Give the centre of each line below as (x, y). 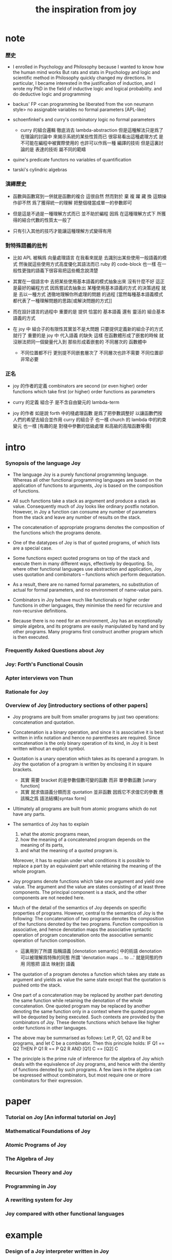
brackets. (23, 769)
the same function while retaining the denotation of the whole (78, 1000)
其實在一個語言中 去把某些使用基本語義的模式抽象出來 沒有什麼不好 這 (86, 282)
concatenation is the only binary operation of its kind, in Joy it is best (85, 743)
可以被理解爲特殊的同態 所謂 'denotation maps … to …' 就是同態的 (89, 957)
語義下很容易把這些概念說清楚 (67, 270)
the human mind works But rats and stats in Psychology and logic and (86, 72)
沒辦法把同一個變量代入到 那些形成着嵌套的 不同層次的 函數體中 (80, 342)
